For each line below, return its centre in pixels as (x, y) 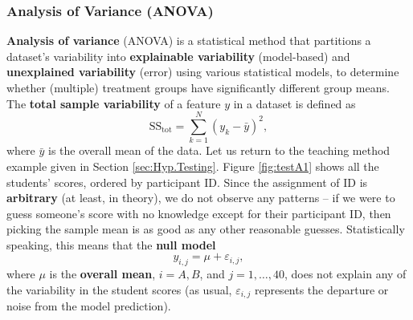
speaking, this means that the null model (111, 244)
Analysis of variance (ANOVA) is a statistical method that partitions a (189, 41)
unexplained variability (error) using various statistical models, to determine (203, 72)
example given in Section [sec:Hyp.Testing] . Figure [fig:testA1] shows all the (193, 166)
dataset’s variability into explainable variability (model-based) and (178, 56)
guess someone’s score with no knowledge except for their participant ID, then (199, 213)
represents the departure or (321, 289)
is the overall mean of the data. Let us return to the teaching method (219, 150)
